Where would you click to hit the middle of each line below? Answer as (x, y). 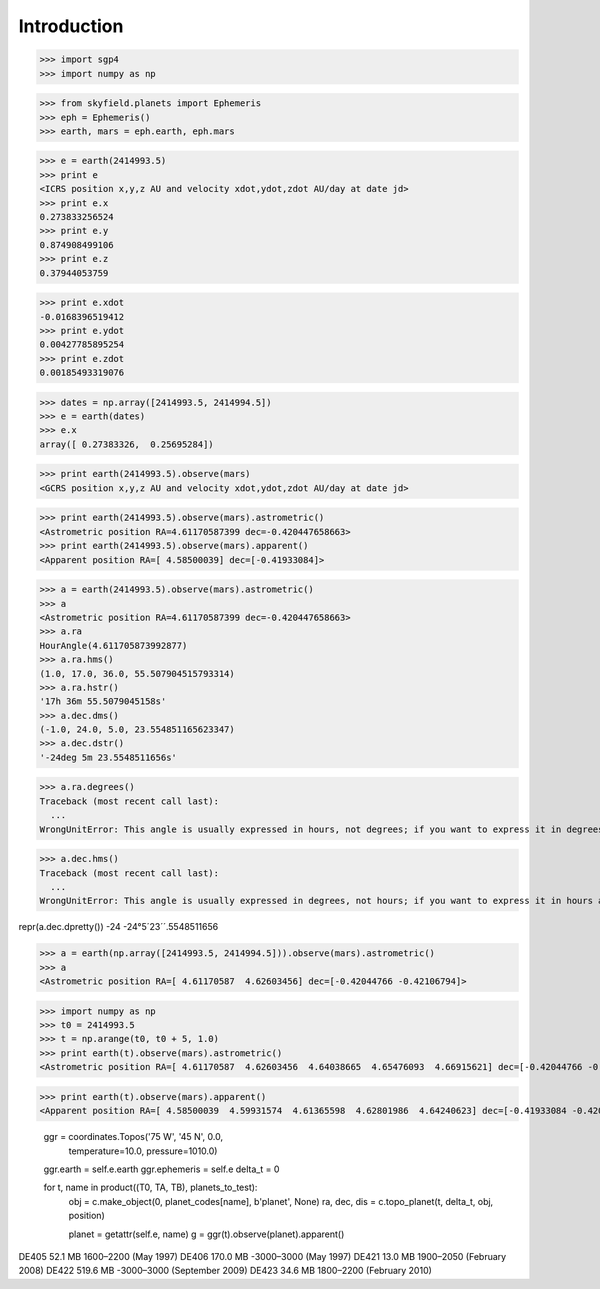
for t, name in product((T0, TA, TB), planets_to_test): (150, 1187)
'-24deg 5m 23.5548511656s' (108, 757)
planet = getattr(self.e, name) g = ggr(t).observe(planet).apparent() (206, 1234)
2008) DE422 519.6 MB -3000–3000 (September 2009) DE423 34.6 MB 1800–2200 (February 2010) (225, 1271)
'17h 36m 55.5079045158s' (103, 701)
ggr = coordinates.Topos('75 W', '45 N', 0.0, (133, 1137)
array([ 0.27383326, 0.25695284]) (126, 444)
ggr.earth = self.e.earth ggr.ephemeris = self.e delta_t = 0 (161, 1169)
